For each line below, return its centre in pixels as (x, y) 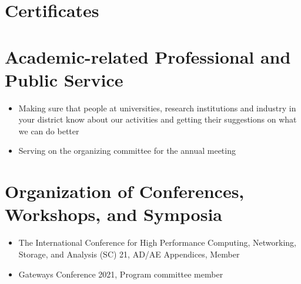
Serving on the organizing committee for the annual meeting (127, 151)
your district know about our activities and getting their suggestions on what (158, 119)
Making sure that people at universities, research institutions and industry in (157, 108)
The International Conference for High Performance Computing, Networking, (157, 242)
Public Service (64, 79)
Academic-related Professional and (148, 56)
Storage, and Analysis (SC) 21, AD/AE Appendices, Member (129, 254)
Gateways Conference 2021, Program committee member (121, 274)
